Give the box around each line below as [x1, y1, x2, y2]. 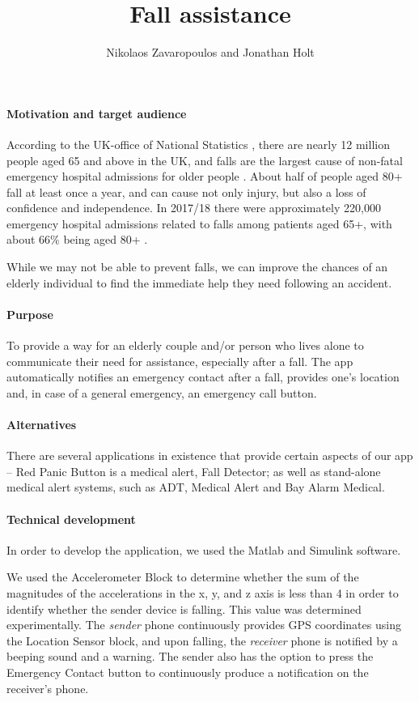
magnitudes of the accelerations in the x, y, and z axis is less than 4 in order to [6, 585, 399, 601]
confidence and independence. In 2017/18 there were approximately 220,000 [6, 199, 381, 216]
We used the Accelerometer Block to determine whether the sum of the [6, 568, 359, 585]
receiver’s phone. [6, 679, 89, 696]
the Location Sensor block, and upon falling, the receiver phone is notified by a [6, 632, 398, 649]
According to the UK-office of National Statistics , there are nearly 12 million [6, 135, 390, 152]
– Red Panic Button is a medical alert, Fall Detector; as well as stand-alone [6, 462, 381, 479]
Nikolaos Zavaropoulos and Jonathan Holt [106, 44, 315, 61]
